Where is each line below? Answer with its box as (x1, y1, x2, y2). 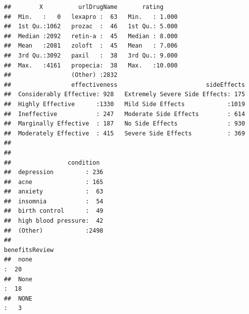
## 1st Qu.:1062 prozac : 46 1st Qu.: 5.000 (4, 23, 178, 30)
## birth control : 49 (4, 207, 103, 215)
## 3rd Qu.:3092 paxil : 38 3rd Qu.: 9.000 (4, 52, 178, 59)
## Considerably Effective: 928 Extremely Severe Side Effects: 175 (4, 91, 245, 98)
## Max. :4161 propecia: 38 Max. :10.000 (4, 62, 178, 69)
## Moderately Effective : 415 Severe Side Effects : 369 (4, 129, 245, 137)
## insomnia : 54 (4, 197, 103, 205)
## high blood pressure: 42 (4, 217, 103, 225)
